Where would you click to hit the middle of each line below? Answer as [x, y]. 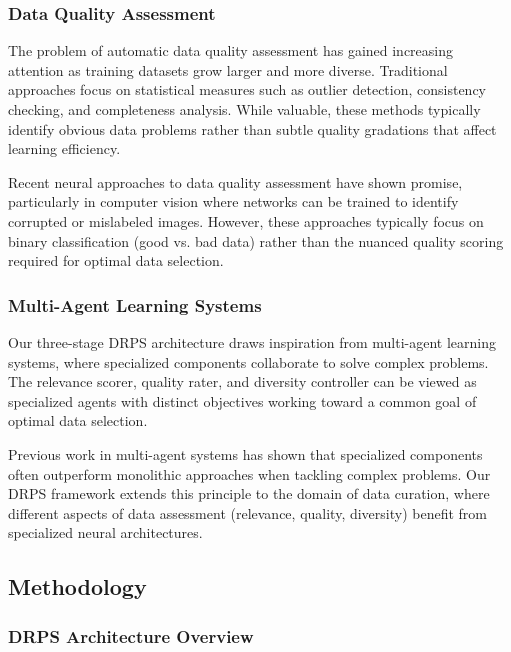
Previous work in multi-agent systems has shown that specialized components [245, 453]
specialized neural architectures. [105, 532]
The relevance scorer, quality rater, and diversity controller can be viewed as [242, 381]
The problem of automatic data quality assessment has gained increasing [231, 50]
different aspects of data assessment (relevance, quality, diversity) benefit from [247, 512]
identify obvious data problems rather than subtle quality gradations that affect [252, 128]
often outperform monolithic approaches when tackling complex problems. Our [249, 473]
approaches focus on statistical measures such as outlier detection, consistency [247, 89]
